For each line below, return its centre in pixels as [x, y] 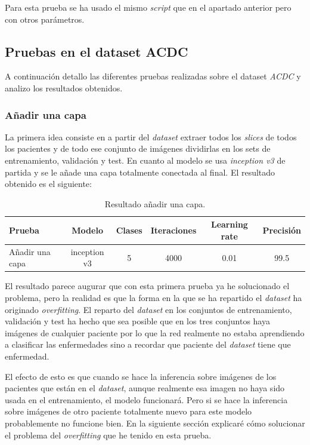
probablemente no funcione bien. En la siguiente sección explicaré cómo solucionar [155, 423]
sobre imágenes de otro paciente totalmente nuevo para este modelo [128, 411]
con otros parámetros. [45, 19]
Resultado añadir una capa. [155, 203]
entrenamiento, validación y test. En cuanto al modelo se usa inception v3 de [145, 160]
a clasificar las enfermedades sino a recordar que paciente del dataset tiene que [148, 344]
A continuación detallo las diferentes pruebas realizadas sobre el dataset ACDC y [153, 76]
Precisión [282, 230]
